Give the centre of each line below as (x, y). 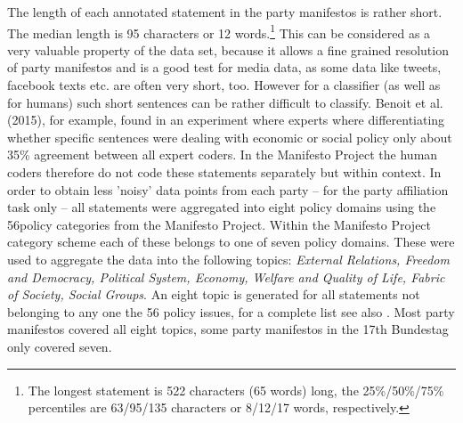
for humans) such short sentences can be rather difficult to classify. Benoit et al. (225, 102)
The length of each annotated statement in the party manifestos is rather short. (225, 12)
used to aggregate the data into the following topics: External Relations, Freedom (228, 259)
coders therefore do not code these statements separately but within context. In (224, 172)
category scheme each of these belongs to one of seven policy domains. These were (231, 242)
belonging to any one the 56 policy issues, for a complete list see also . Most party (231, 311)
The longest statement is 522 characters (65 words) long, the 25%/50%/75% (236, 390)
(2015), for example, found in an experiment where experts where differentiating (226, 120)
